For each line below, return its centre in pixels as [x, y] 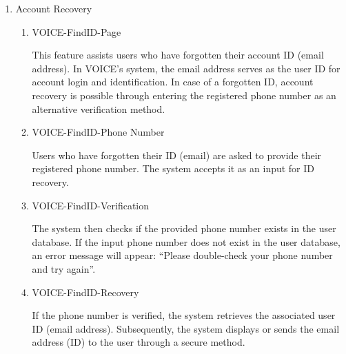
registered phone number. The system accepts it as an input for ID [173, 168]
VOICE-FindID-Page [77, 31]
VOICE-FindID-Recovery [85, 292]
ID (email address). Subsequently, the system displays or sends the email [186, 328]
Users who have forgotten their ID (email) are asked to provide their [177, 155]
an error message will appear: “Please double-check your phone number [182, 255]
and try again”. [64, 268]
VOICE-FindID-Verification [91, 205]
